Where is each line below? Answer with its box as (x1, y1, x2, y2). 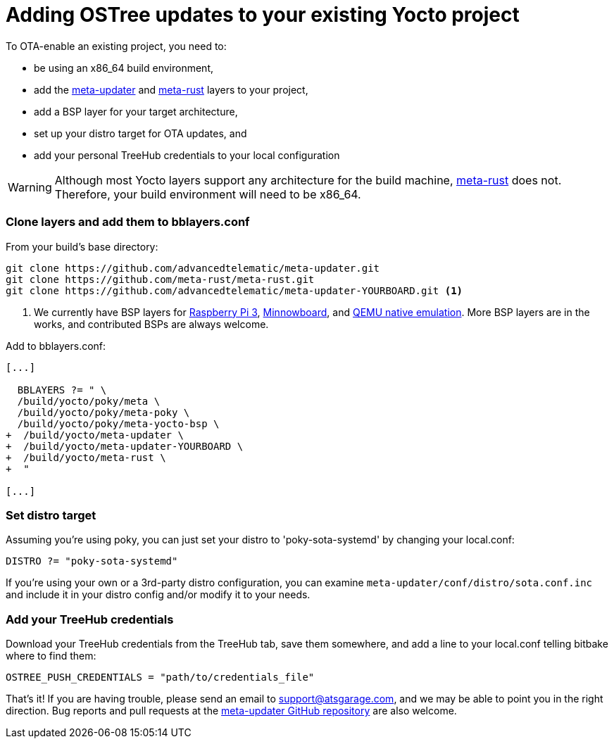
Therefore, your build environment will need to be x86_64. (54, 187, 361, 201)
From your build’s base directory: (6, 240, 158, 253)
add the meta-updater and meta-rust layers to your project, (34, 83, 308, 96)
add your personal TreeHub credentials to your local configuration (34, 149, 340, 161)
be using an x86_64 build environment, (34, 61, 214, 74)
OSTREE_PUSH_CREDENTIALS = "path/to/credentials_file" (6, 672, 315, 683)
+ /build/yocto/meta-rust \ (6, 451, 166, 463)
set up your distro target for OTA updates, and (34, 127, 247, 139)
